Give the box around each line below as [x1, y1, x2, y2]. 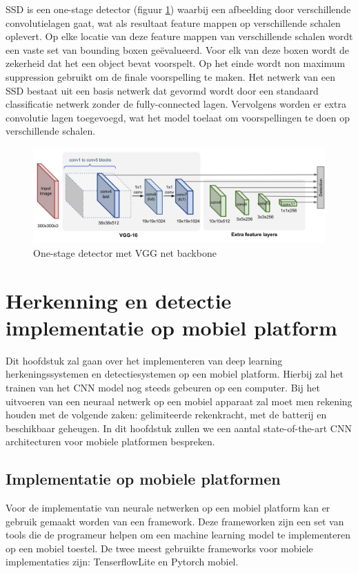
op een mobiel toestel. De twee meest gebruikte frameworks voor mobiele [6, 541, 313, 555]
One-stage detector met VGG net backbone [33, 245, 217, 260]
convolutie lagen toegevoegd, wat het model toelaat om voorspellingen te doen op [6, 110, 350, 124]
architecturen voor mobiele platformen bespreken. [6, 434, 215, 449]
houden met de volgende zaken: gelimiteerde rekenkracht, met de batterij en [6, 407, 327, 422]
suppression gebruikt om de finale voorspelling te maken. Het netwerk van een [6, 69, 336, 84]
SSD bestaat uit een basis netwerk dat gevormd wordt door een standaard [6, 83, 319, 97]
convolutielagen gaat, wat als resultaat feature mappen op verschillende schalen [6, 15, 341, 30]
